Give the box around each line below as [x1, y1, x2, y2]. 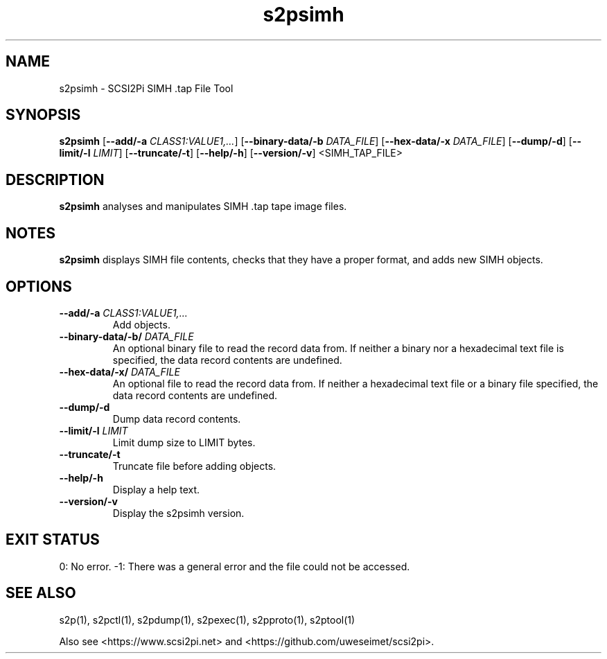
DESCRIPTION [6, 170, 105, 188]
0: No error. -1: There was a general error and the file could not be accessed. [59, 560, 410, 572]
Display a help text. [112, 483, 200, 495]
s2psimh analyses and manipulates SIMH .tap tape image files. [59, 200, 347, 213]
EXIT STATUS [6, 531, 100, 549]
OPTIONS [6, 277, 72, 295]
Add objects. [112, 318, 170, 331]
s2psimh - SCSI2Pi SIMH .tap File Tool [59, 82, 234, 94]
